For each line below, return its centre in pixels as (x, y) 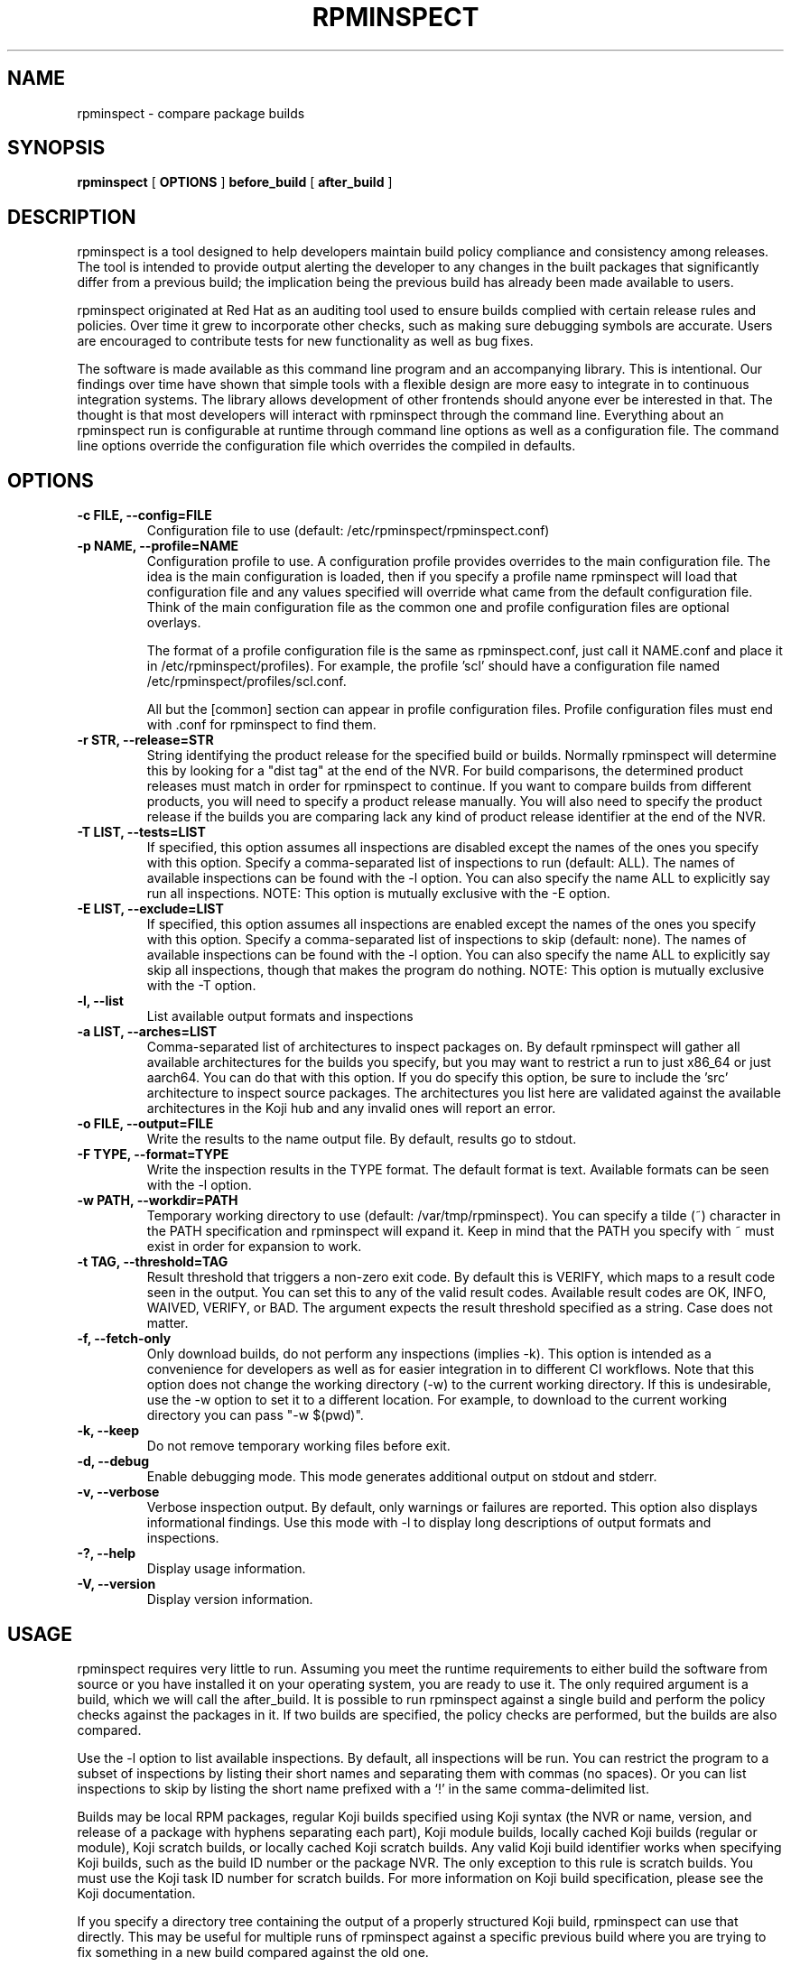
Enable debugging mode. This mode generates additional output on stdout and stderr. (402, 1477)
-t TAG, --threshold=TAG (153, 1262)
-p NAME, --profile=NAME (158, 546)
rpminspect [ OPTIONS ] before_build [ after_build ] (235, 182)
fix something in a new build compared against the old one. (253, 1952)
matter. (168, 1323)
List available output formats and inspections (280, 1016)
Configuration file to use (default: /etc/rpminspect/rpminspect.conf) (348, 531)
